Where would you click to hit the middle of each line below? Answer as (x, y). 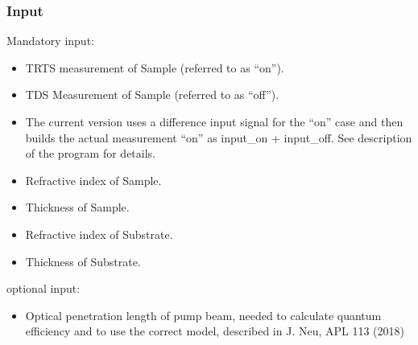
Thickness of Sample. (77, 207)
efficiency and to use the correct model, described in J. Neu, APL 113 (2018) (215, 331)
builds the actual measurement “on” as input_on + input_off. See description (219, 137)
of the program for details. (91, 153)
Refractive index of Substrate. (99, 234)
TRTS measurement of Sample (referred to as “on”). (155, 67)
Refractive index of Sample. (93, 180)
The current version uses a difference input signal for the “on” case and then (214, 121)
